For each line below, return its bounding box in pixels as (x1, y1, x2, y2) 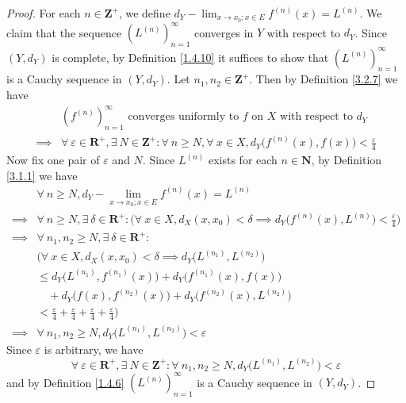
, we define (118, 5, 170, 21)
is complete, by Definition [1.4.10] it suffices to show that (52, 48, 329, 65)
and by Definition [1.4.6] (6, 374, 124, 390)
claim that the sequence (6, 24, 122, 40)
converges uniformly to (128, 111, 239, 123)
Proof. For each (6, 5, 81, 21)
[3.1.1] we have (6, 167, 78, 183)
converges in (193, 24, 254, 40)
